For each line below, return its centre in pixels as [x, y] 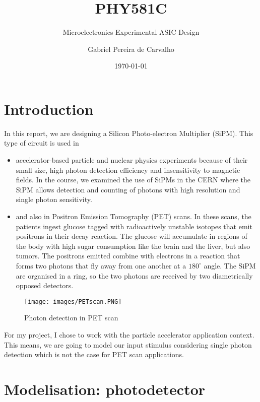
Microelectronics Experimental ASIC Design [131, 32]
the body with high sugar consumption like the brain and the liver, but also [133, 246]
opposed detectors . [45, 285]
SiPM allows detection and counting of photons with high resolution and [128, 189]
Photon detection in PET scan [71, 318]
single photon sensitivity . [54, 199]
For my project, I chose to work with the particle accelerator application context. [129, 334]
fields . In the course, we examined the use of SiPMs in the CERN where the [133, 180]
